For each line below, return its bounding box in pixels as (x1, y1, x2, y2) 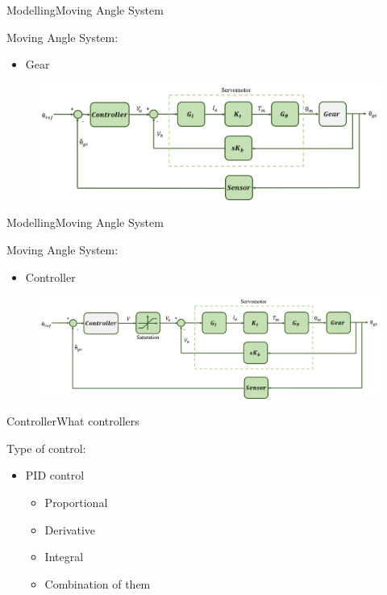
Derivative (44, 521, 96, 538)
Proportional (44, 493, 108, 510)
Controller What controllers (6, 413, 139, 429)
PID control (25, 467, 85, 484)
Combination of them (44, 575, 151, 592)
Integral (44, 548, 84, 565)
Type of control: (6, 439, 86, 456)
